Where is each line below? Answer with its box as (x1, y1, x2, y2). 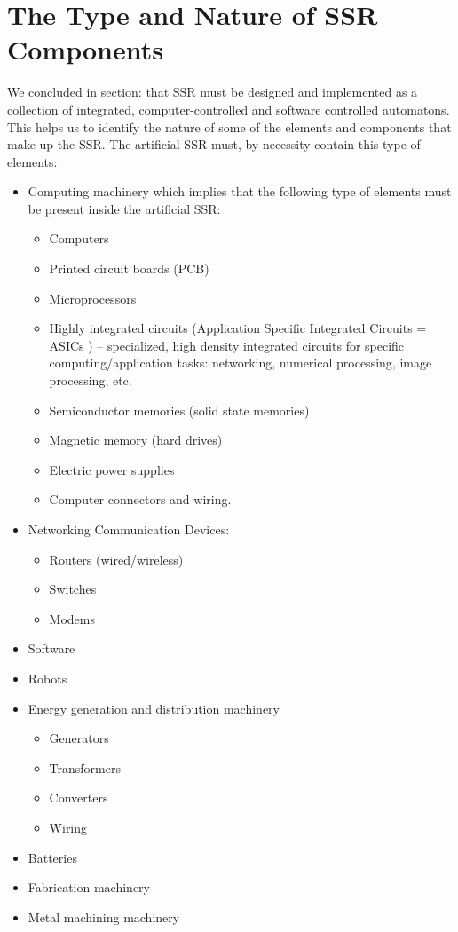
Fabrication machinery (28, 878, 150, 896)
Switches (49, 580, 97, 598)
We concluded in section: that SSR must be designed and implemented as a (7, 83, 418, 101)
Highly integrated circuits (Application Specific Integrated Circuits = (49, 319, 427, 337)
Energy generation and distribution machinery (28, 699, 280, 717)
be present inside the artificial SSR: (28, 199, 221, 217)
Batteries (28, 848, 77, 866)
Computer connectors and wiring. (49, 490, 232, 509)
